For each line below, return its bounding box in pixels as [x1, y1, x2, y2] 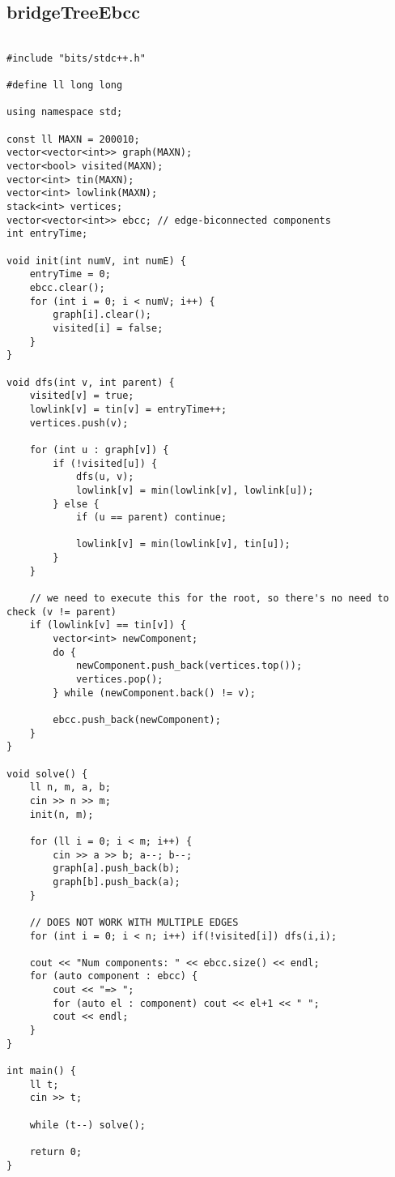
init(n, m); [29, 808, 94, 820]
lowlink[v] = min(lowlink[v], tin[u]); [75, 538, 291, 550]
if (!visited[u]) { [53, 457, 158, 469]
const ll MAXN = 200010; [6, 133, 140, 145]
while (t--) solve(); [29, 1119, 146, 1131]
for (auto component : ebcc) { [29, 970, 198, 982]
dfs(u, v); [75, 471, 134, 483]
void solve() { [6, 768, 88, 780]
